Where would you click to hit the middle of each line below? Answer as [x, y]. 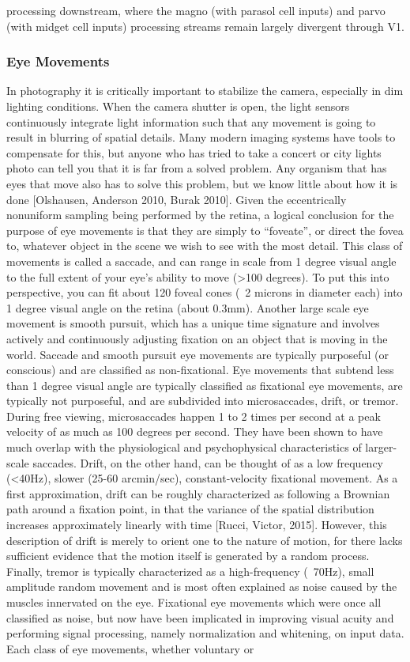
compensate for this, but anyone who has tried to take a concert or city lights [194, 152]
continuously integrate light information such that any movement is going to [191, 121]
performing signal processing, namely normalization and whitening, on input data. [205, 633]
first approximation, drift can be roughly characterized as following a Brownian [198, 493]
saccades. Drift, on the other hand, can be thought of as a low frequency [208, 462]
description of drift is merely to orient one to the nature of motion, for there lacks [205, 540]
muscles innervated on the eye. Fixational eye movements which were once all [194, 602]
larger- [381, 447]
